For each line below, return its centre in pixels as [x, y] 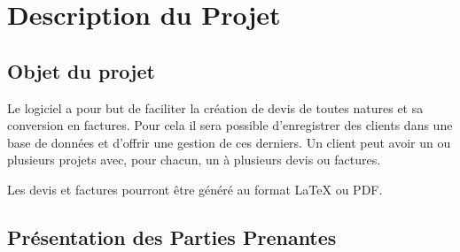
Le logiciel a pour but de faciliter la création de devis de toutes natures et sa [215, 107]
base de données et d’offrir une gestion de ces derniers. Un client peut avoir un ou [229, 142]
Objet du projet [81, 70]
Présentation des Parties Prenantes [172, 237]
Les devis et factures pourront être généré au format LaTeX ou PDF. [195, 189]
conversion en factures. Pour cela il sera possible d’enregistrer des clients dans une [230, 125]
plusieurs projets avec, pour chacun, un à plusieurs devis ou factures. [194, 160]
